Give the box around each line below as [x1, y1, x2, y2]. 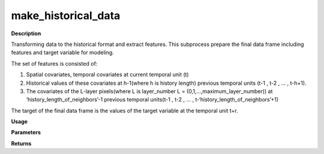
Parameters [11, 129, 41, 136]
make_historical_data [11, 9, 121, 22]
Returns [11, 140, 32, 147]
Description [11, 30, 41, 37]
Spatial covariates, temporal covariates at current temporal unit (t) [26, 71, 189, 78]
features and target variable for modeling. [11, 49, 114, 56]
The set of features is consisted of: [11, 60, 98, 67]
